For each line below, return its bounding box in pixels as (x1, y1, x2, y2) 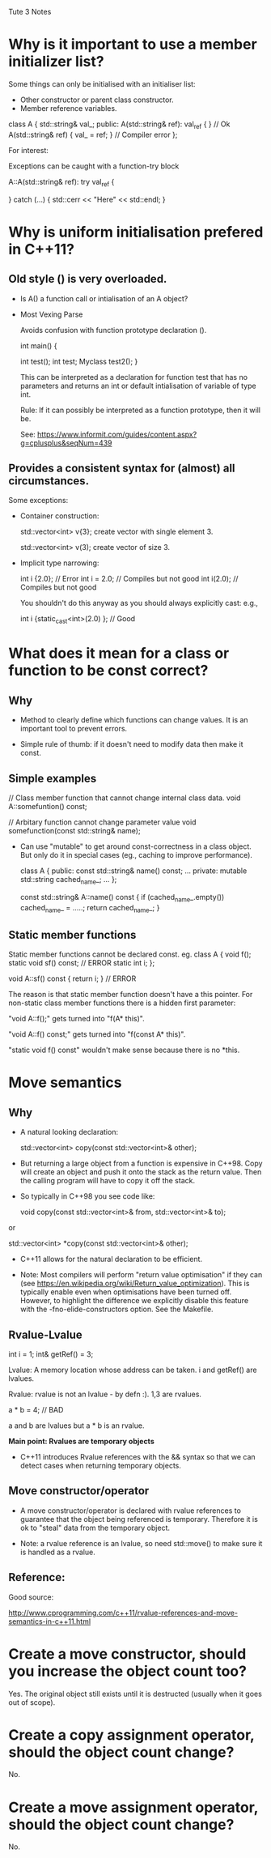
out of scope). (8, 1697, 56, 1707)
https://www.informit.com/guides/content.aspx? (37, 429, 197, 439)
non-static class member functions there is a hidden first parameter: (8, 998, 236, 1008)
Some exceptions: (8, 496, 69, 505)
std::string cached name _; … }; (19, 874, 117, 886)
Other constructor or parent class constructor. (19, 95, 174, 104)
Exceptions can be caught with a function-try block (8, 161, 180, 171)
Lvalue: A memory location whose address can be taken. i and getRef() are (8, 1365, 257, 1374)
